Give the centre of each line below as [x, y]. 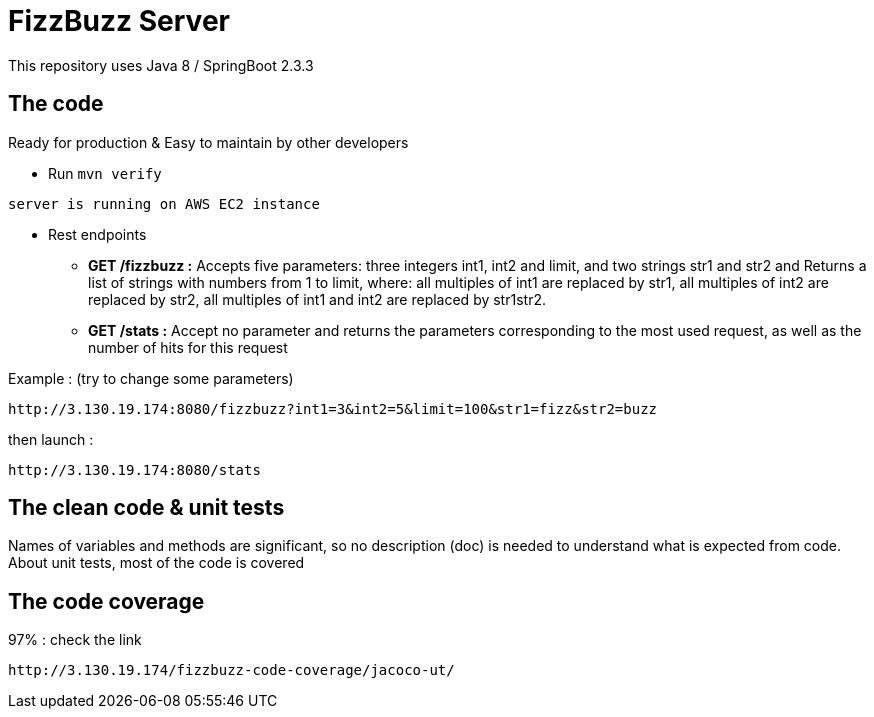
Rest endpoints [97, 234]
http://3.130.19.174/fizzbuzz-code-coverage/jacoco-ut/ [231, 670]
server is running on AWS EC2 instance [164, 203]
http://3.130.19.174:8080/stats [134, 469]
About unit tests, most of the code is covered [156, 563]
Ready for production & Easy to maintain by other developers [208, 142]
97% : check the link [75, 640]
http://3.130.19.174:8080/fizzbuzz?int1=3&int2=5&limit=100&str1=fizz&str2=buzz [333, 408]
